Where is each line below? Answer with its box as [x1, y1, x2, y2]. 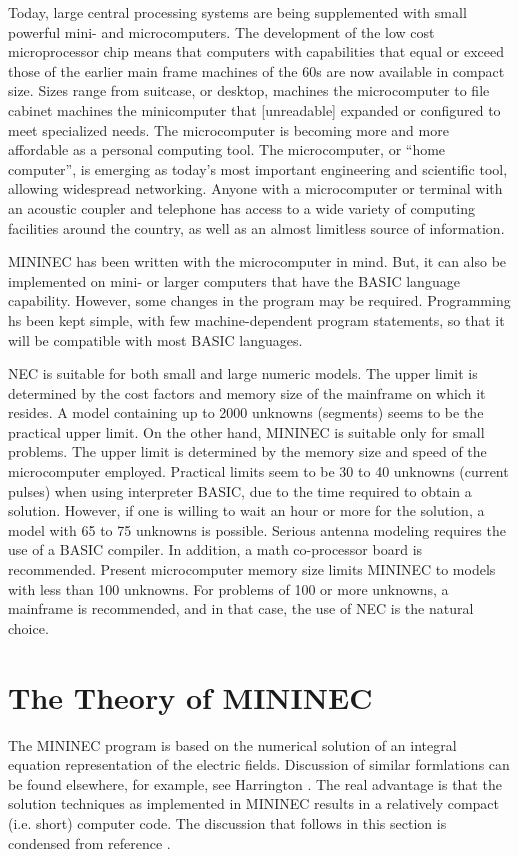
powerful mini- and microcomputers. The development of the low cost [8, 21, 435, 42]
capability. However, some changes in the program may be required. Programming [8, 290, 511, 311]
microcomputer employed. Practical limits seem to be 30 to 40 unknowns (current [8, 461, 509, 482]
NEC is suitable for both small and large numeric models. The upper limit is [8, 363, 478, 384]
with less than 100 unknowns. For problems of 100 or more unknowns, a [8, 578, 449, 599]
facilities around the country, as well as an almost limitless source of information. [8, 217, 505, 238]
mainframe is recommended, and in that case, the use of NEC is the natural [8, 598, 474, 619]
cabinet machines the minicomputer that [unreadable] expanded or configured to [8, 99, 501, 120]
